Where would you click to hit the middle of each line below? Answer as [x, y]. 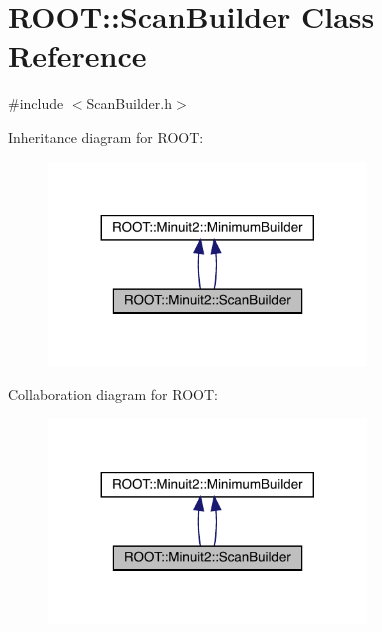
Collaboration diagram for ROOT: [113, 394]
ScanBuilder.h [129, 103]
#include [36, 103]
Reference [77, 55]
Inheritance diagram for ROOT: [106, 136]
